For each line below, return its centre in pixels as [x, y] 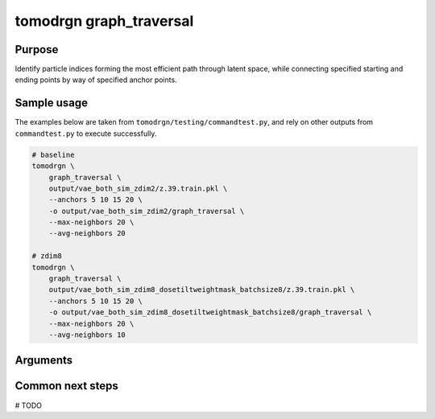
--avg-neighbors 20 [87, 234]
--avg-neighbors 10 [87, 335]
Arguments [44, 361]
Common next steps [66, 386]
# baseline [53, 154]
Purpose [37, 49]
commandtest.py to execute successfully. [86, 134]
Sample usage [52, 103]
